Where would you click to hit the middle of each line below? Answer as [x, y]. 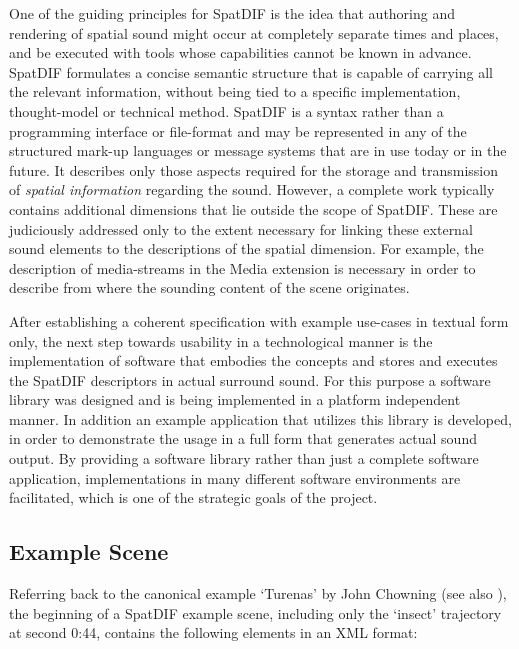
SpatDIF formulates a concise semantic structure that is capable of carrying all [251, 71]
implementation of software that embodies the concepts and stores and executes [253, 360]
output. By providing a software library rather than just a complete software [244, 458]
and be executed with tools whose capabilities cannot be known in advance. [240, 52]
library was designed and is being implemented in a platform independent [235, 399]
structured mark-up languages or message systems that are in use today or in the [258, 150]
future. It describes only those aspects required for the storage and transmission [254, 169]
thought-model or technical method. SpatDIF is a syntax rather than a [226, 110]
